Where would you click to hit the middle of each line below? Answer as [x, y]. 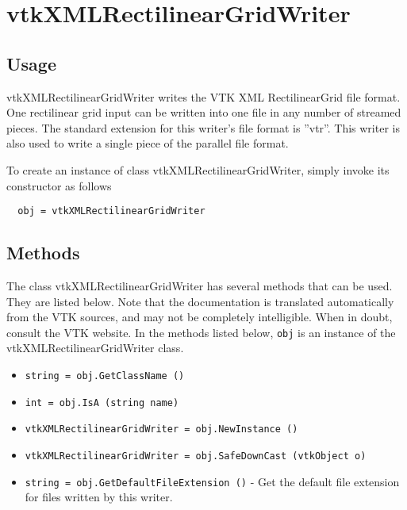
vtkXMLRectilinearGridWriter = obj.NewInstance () [161, 429]
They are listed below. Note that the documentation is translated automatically [200, 301]
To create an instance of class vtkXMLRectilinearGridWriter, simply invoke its [198, 169]
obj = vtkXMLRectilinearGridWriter [111, 211]
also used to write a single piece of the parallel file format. [148, 143]
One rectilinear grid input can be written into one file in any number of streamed [204, 112]
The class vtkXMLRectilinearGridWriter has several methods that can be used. [200, 286]
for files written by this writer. [99, 497]
